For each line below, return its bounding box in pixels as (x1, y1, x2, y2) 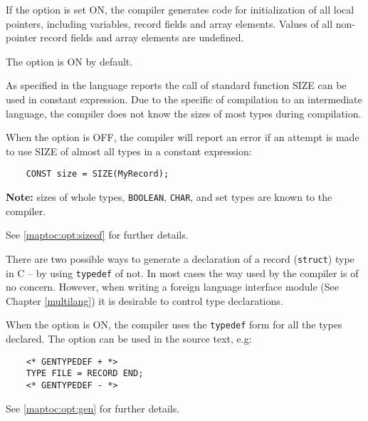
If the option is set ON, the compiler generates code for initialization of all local (6, 2, 354, 16)
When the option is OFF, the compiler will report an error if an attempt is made (6, 130, 359, 145)
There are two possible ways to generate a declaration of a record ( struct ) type (6, 251, 354, 266)
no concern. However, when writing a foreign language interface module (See (6, 279, 340, 294)
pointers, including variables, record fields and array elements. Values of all (6, 16, 333, 31)
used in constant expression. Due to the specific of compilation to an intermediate (6, 91, 362, 106)
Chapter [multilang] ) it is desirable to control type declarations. (6, 293, 283, 308)
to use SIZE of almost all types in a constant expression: (6, 143, 252, 158)
